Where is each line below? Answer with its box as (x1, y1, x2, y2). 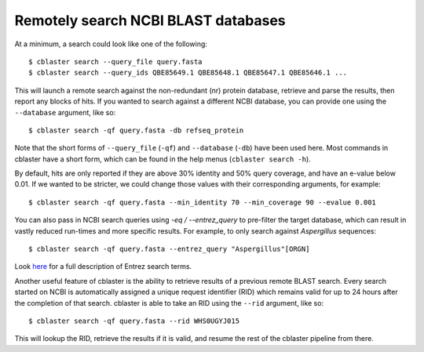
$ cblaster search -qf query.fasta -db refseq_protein (28, 125, 244, 135)
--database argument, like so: (14, 107, 116, 117)
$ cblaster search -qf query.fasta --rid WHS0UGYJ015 (28, 316, 239, 325)
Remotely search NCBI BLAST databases (14, 12, 286, 29)
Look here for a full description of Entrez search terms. (14, 262, 192, 271)
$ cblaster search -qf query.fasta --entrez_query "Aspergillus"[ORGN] (28, 245, 310, 254)
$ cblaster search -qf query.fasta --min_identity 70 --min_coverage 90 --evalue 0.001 (28, 198, 377, 207)
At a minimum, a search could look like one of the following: (14, 39, 208, 49)
